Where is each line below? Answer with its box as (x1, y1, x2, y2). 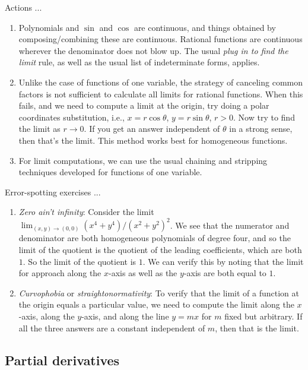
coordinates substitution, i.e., (18, 110, 125, 123)
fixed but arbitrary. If (224, 309, 303, 322)
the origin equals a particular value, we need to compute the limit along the (18, 298, 294, 311)
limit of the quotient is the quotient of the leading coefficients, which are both (18, 243, 302, 255)
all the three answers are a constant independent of (18, 321, 205, 334)
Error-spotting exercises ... (5, 185, 101, 198)
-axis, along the (18, 309, 75, 322)
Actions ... (5, 1, 42, 13)
